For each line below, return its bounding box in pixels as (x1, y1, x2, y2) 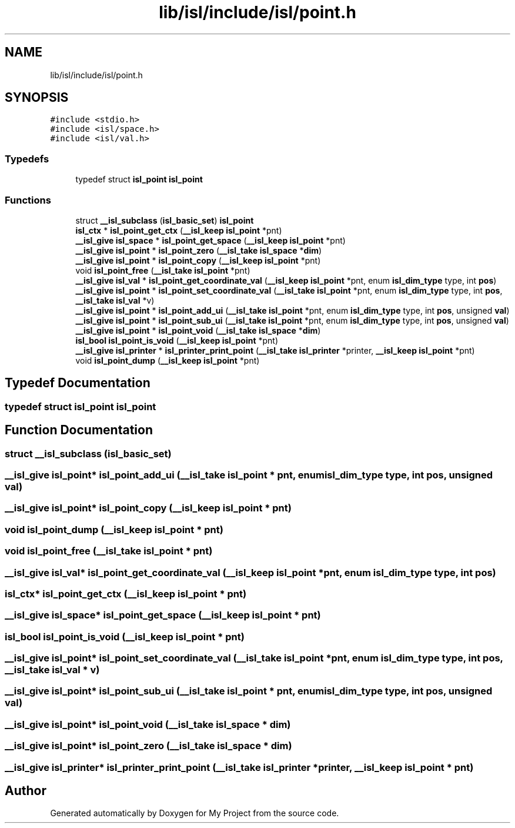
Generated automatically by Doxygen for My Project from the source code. (50, 808, 339, 819)
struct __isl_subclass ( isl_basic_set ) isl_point (75, 215, 254, 225)
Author (5, 783, 46, 798)
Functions (5, 194, 51, 206)
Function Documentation (5, 423, 153, 438)
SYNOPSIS (5, 90, 69, 105)
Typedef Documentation (5, 375, 151, 391)
